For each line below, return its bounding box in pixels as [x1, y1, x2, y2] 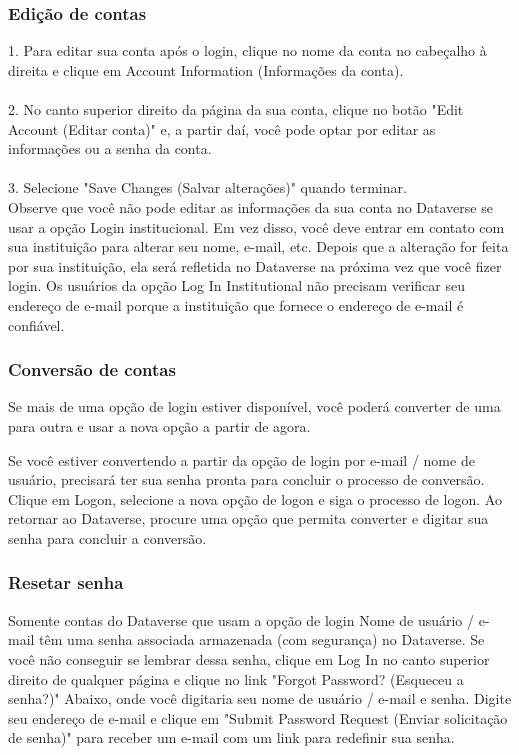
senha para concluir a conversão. [8, 527, 207, 548]
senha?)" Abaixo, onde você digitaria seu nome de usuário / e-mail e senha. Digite [8, 688, 512, 709]
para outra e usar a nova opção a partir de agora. [8, 415, 311, 436]
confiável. [8, 314, 65, 335]
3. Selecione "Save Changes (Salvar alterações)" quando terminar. [8, 177, 407, 198]
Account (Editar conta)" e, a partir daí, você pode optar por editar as [8, 118, 436, 139]
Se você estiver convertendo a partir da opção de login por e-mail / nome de [8, 449, 475, 470]
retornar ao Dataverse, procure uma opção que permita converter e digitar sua [8, 508, 489, 529]
